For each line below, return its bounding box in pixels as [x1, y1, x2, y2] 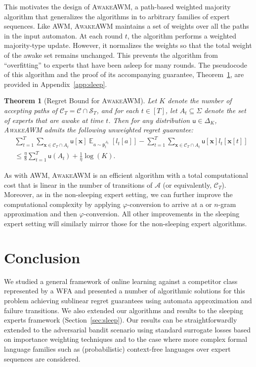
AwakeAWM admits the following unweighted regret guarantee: [4, 124, 193, 135]
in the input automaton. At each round [4, 30, 123, 41]
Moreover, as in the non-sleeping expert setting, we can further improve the [4, 189, 233, 200]
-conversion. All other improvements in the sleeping [84, 208, 240, 219]
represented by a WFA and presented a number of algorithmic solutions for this [4, 285, 245, 296]
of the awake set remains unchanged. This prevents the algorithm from [4, 49, 218, 60]
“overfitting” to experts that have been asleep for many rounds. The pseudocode [4, 59, 248, 70]
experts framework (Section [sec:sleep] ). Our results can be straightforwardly [4, 315, 237, 325]
